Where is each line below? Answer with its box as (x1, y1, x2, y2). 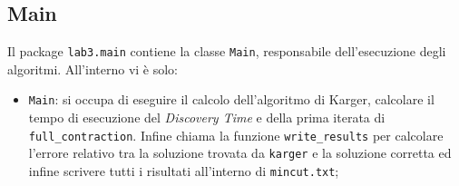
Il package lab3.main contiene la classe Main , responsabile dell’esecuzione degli (7, 42, 446, 61)
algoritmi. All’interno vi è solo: (7, 59, 179, 78)
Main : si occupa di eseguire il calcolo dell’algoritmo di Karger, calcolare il (28, 90, 435, 109)
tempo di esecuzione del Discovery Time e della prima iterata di (28, 108, 386, 127)
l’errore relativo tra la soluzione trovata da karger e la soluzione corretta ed (28, 143, 452, 162)
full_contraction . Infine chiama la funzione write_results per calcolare (28, 125, 444, 144)
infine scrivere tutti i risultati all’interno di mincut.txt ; (28, 162, 339, 181)
